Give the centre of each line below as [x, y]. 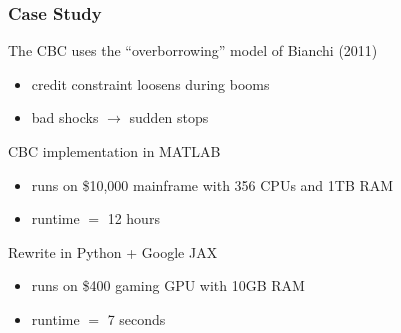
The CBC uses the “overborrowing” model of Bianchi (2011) [193, 50]
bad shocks [65, 117]
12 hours [133, 218]
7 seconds [136, 318]
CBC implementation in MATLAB [114, 151]
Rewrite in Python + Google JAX [113, 251]
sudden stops [169, 117]
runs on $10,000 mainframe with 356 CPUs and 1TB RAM [212, 184]
